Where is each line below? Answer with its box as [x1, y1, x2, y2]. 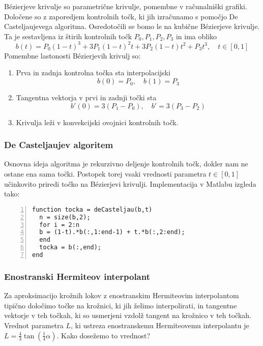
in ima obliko [176, 31, 217, 41]
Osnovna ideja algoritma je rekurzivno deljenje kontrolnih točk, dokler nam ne [4, 158, 248, 169]
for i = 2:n [39, 221, 80, 228]
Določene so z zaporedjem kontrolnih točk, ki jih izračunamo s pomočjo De [4, 11, 238, 21]
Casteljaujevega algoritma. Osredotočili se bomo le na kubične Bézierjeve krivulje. [4, 21, 260, 32]
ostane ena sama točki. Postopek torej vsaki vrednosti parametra [4, 168, 207, 179]
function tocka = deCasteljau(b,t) [32, 206, 153, 213]
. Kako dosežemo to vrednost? [56, 330, 151, 340]
